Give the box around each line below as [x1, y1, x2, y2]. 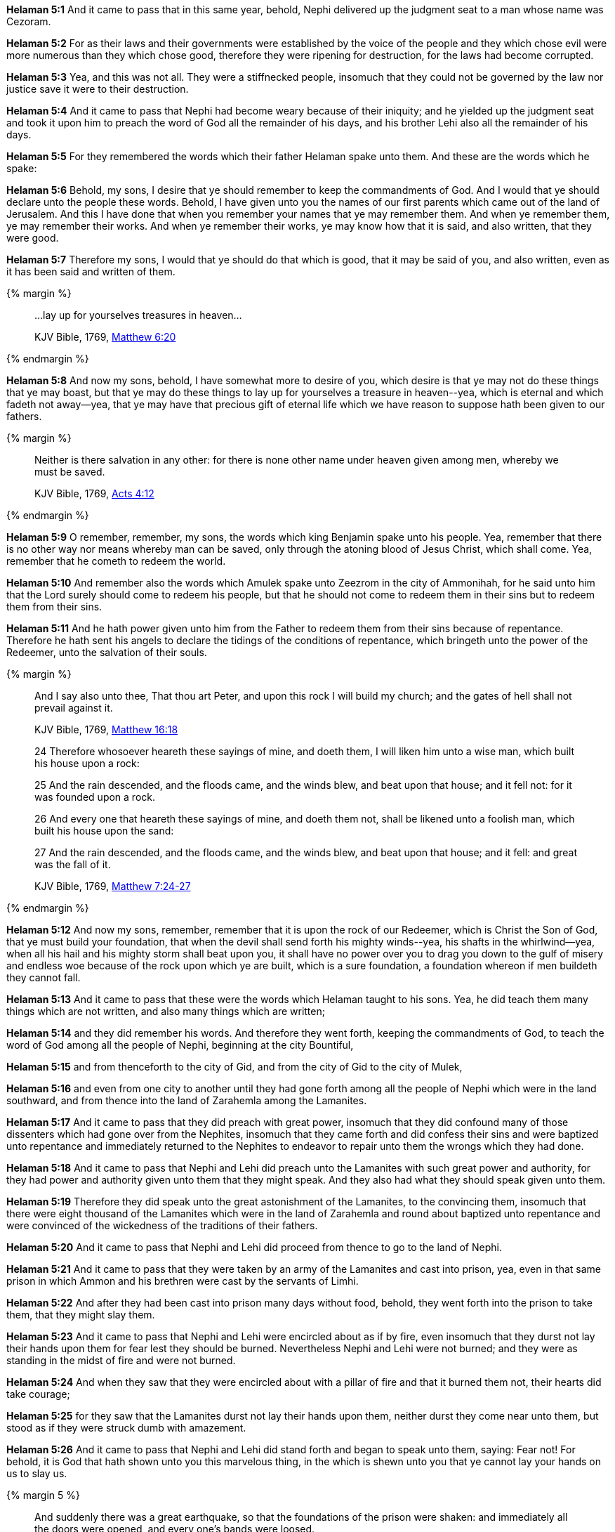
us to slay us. [6, 1467, 67, 1479]
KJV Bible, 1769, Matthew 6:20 [34, 331, 176, 343]
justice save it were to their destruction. [6, 83, 189, 95]
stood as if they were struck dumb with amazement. [6, 1422, 246, 1434]
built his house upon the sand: [34, 825, 174, 837]
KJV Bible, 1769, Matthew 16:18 [34, 724, 178, 735]
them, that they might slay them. [6, 1309, 155, 1321]
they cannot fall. [6, 971, 81, 983]
